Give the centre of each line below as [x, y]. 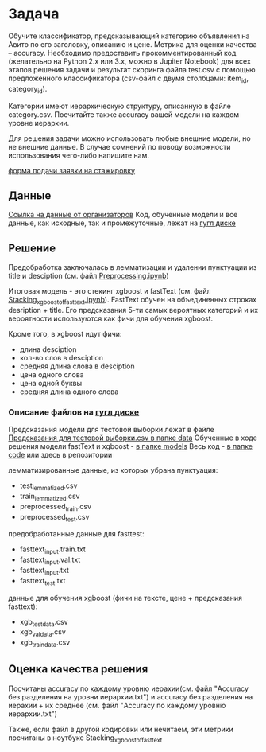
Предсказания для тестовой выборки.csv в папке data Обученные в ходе [133, 438]
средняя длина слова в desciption [77, 366]
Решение [32, 248]
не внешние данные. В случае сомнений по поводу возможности [120, 146]
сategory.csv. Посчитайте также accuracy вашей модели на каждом [124, 114]
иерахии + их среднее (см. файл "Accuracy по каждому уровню [117, 705]
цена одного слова [52, 374]
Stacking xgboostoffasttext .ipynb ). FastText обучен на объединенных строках [132, 301]
